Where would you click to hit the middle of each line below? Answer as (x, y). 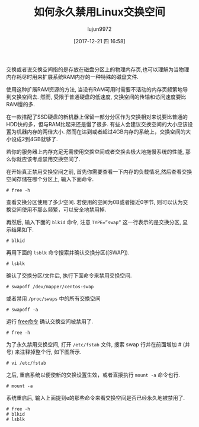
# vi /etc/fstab (26, 363)
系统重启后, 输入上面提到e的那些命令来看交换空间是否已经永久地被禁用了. (96, 397)
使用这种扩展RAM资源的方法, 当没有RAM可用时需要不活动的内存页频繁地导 (97, 89)
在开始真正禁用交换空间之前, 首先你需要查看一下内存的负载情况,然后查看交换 (99, 171)
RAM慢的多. (21, 104)
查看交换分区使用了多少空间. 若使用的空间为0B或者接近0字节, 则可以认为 (94, 202)
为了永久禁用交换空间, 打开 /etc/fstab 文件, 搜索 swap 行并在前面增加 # (94, 344)
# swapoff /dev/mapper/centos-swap (50, 286)
